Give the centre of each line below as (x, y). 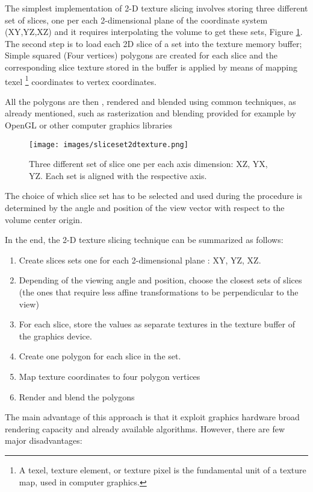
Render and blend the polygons (77, 396)
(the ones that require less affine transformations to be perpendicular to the (159, 292)
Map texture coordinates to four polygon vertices (110, 376)
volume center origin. (44, 219)
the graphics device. (55, 336)
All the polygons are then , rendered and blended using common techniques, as (150, 101)
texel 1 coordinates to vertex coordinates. (81, 80)
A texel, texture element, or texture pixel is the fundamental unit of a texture (163, 469)
